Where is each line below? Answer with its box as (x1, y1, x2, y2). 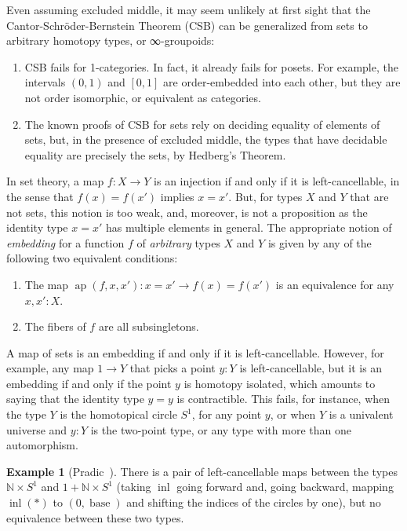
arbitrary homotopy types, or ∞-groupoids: (6, 32, 215, 49)
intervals (24, 74, 66, 90)
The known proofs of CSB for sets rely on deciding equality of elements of (24, 115, 380, 132)
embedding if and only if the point (6, 375, 172, 391)
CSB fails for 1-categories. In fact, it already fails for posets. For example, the (24, 58, 398, 75)
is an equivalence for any (275, 276, 394, 292)
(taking (116, 478, 151, 495)
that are (350, 188, 389, 204)
